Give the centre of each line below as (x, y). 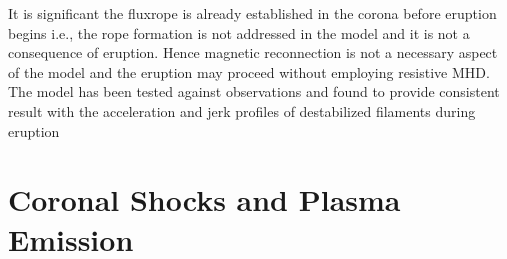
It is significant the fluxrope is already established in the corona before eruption (252, 13)
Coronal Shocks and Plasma (204, 199)
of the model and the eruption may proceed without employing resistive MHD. (249, 71)
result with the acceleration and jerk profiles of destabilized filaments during (242, 110)
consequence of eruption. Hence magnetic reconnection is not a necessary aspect (253, 52)
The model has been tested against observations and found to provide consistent (254, 91)
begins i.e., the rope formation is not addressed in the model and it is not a (239, 32)
